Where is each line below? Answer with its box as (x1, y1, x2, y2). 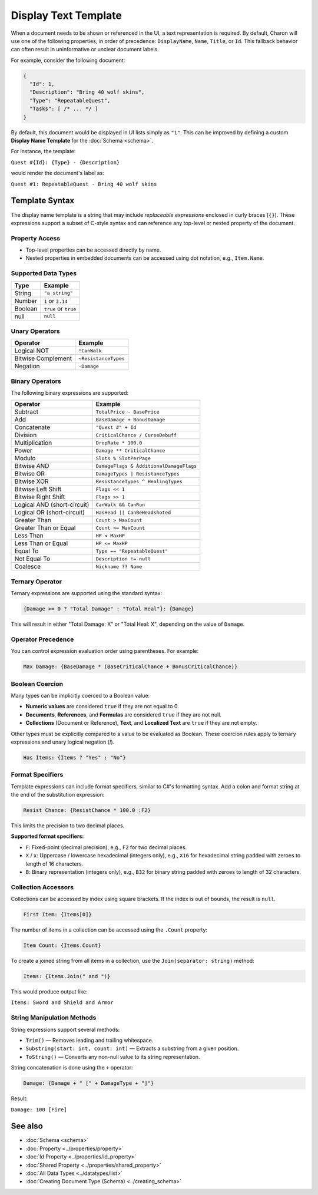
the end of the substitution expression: (11, 791, 105, 798)
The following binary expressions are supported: (11, 389, 129, 397)
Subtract (14, 408, 38, 416)
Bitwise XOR (14, 477, 49, 486)
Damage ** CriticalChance (95, 447, 165, 454)
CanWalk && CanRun (95, 501, 145, 508)
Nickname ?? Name (95, 563, 143, 570)
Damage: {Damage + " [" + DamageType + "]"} (23, 1080, 154, 1087)
